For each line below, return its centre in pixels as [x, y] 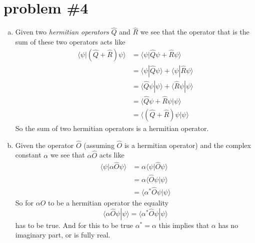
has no [228, 225]
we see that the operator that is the [195, 32]
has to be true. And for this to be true [74, 225]
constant [28, 155]
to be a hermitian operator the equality [108, 203]
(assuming [99, 145]
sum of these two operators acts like [70, 41]
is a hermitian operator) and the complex [187, 145]
